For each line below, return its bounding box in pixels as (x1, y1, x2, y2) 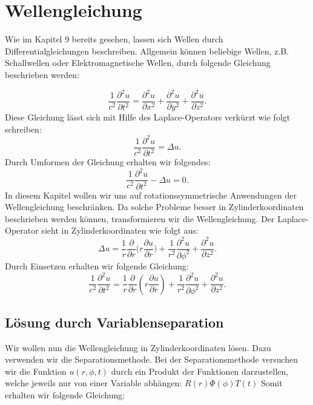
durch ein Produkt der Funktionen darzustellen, (111, 364, 289, 377)
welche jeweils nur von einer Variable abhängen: (5, 377, 182, 389)
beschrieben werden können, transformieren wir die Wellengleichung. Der (5, 212, 275, 225)
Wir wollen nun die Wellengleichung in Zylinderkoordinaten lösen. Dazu (5, 341, 271, 354)
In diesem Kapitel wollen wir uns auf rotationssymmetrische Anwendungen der (5, 188, 297, 201)
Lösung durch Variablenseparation (5, 312, 224, 331)
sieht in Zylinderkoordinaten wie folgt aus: (41, 224, 199, 237)
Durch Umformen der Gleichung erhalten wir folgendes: (5, 156, 211, 168)
